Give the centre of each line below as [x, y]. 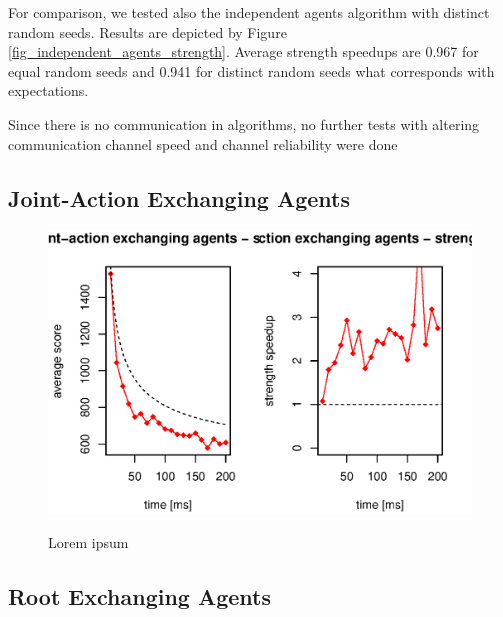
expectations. [48, 90]
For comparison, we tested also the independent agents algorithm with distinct [249, 12]
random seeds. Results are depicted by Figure [147, 31]
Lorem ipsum [88, 541]
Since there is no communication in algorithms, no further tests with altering [244, 123]
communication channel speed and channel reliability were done [203, 143]
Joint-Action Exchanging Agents [179, 197]
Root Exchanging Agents [140, 595]
